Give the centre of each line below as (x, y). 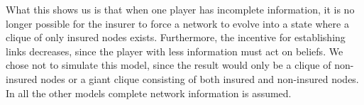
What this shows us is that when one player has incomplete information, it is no (180, 9)
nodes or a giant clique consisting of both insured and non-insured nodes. (200, 78)
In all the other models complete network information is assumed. (149, 93)
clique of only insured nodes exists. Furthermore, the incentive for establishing (176, 37)
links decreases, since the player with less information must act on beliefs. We (175, 51)
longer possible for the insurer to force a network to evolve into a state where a (177, 23)
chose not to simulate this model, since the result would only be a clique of (169, 65)
